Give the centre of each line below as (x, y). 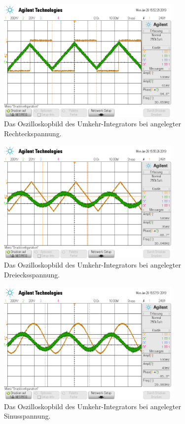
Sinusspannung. (27, 416)
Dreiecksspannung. (32, 274)
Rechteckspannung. (33, 133)
